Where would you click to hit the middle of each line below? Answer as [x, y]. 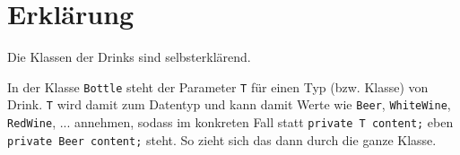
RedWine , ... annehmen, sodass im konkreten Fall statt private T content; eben [230, 122]
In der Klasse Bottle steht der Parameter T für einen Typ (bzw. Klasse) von [218, 86]
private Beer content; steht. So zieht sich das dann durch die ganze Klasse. [222, 139]
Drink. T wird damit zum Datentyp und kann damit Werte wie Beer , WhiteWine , [229, 104]
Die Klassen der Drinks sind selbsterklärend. [129, 57]
